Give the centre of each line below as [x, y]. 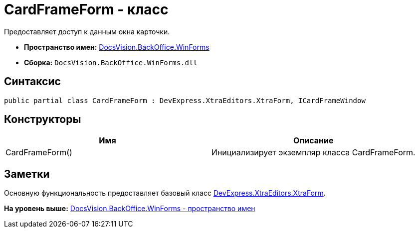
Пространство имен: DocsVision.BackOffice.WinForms [117, 47]
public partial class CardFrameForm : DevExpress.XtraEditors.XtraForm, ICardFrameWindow [185, 100]
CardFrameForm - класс [86, 9]
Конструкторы [43, 119]
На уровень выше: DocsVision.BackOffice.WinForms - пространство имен [130, 209]
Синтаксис [32, 82]
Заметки [27, 174]
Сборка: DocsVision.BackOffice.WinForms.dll [111, 62]
